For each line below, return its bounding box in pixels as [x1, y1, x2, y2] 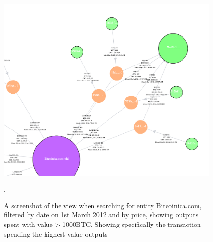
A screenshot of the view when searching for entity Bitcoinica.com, [4, 200, 202, 210]
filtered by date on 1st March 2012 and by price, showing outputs [4, 210, 198, 220]
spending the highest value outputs [4, 228, 108, 239]
